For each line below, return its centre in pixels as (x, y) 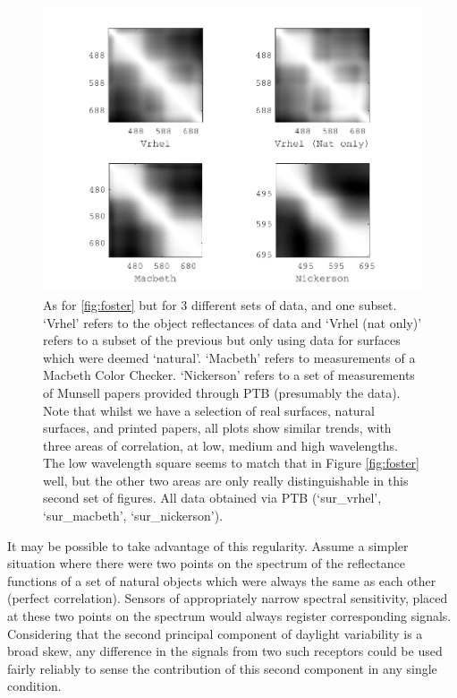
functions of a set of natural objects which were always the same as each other (222, 580)
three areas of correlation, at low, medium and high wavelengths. (220, 445)
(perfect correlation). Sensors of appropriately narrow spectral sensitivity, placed (228, 598)
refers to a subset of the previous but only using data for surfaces (222, 340)
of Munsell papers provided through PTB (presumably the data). (222, 392)
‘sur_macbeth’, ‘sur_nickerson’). (133, 516)
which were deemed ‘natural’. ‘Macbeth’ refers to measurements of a (229, 357)
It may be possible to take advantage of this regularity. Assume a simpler (208, 545)
